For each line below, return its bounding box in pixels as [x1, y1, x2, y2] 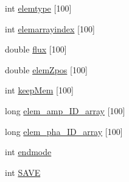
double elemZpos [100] [5, 63, 88, 76]
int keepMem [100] [5, 84, 74, 96]
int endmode [5, 145, 52, 158]
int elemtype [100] [5, 2, 72, 14]
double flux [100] [5, 43, 67, 56]
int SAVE [5, 166, 41, 178]
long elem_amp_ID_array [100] [5, 104, 125, 117]
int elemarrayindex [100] [5, 22, 95, 35]
